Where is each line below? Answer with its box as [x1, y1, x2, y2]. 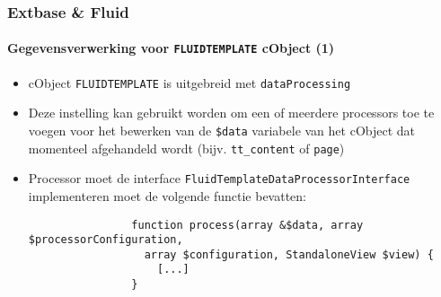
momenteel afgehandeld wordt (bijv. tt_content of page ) [28, 138, 345, 157]
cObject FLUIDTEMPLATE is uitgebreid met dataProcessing [28, 73, 351, 92]
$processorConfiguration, [28, 233, 183, 247]
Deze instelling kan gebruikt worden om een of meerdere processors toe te [28, 103, 435, 122]
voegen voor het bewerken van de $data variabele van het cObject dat [28, 120, 416, 139]
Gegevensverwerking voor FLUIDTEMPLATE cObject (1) [7, 39, 335, 57]
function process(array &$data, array [131, 218, 364, 231]
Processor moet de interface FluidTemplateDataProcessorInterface [28, 169, 410, 188]
